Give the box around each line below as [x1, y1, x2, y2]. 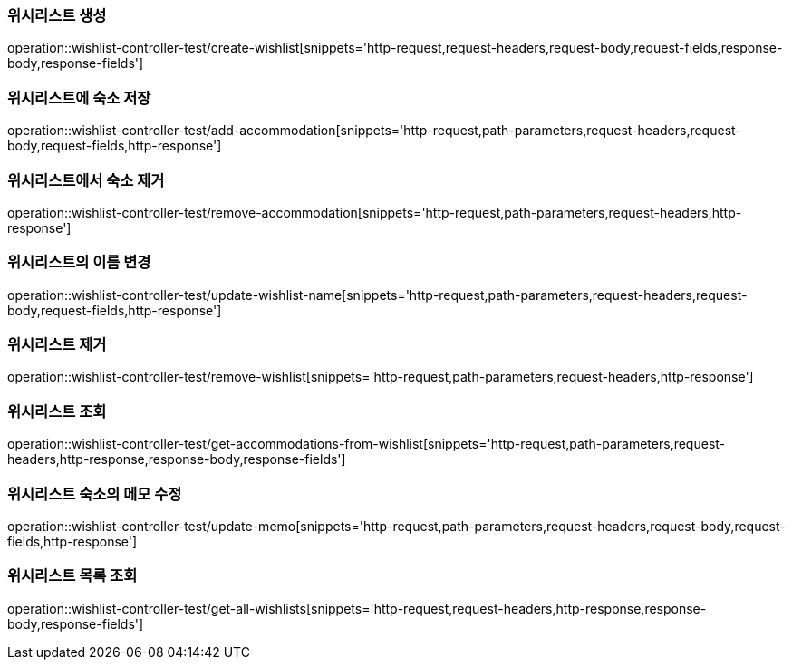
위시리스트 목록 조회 [7, 566, 138, 585]
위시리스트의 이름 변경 [7, 253, 151, 272]
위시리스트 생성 [7, 6, 107, 24]
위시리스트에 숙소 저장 [7, 88, 151, 107]
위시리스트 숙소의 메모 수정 [7, 484, 182, 503]
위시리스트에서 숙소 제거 [7, 170, 165, 189]
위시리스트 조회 [7, 401, 107, 420]
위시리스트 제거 [7, 335, 107, 353]
